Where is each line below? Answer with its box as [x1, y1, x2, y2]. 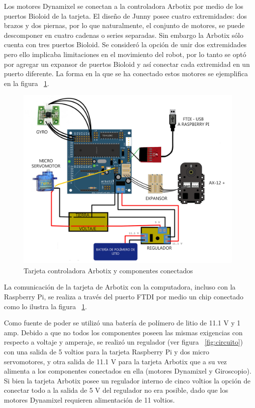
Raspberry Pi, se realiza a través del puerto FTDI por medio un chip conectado [4, 291, 244, 301]
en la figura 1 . [4, 78, 49, 88]
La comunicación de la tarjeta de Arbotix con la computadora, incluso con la [4, 282, 236, 292]
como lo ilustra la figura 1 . [4, 301, 87, 311]
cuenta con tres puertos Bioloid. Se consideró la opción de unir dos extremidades [4, 39, 247, 50]
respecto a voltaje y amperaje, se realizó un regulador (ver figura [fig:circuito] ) [4, 337, 243, 347]
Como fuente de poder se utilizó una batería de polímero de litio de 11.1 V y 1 [4, 318, 241, 328]
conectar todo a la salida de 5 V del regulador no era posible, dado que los [4, 385, 228, 395]
